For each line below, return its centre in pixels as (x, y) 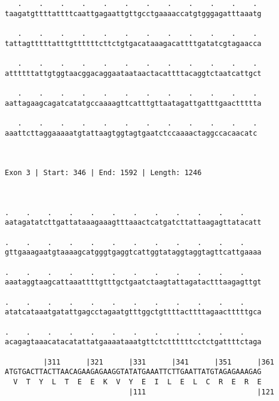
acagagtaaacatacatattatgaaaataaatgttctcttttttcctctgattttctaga (133, 342)
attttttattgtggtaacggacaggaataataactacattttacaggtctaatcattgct (133, 73)
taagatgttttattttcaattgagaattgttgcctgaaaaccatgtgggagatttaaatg (133, 13)
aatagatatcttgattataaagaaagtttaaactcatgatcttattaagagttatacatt (133, 223)
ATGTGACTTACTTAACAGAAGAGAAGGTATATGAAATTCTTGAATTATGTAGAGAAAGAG (133, 372)
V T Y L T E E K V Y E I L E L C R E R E (137, 382)
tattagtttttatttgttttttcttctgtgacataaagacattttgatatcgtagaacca (133, 43)
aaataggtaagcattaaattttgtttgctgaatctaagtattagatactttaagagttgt (133, 282)
